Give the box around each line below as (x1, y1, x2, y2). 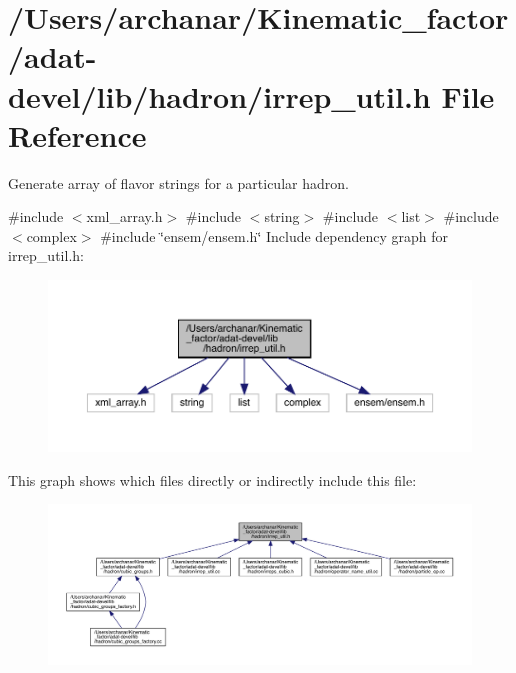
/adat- (8, 36, 97, 77)
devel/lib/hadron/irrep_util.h (8, 75, 431, 116)
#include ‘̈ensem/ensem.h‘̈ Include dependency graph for (100, 225, 449, 246)
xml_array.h (86, 206, 163, 227)
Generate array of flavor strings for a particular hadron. (8, 172, 349, 193)
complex (26, 225, 77, 246)
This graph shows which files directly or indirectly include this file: (8, 469, 417, 490)
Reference (8, 114, 147, 155)
